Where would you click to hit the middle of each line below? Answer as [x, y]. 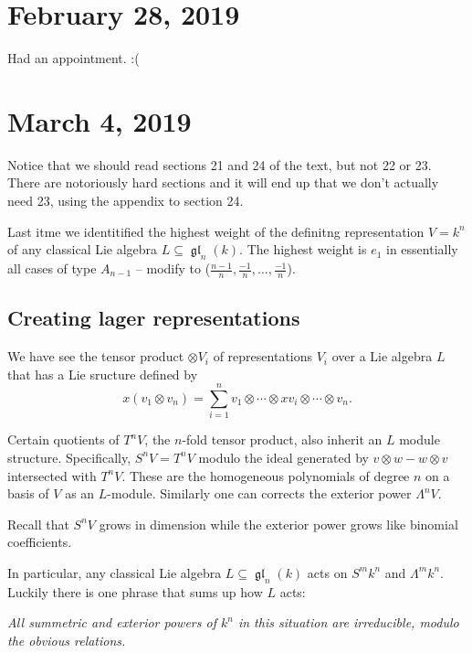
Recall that [38, 524]
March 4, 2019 [100, 120]
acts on [327, 572]
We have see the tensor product [96, 356]
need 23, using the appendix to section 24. [126, 201]
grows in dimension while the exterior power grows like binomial [278, 524]
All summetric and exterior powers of [112, 622]
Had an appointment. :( [73, 58]
